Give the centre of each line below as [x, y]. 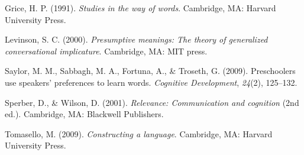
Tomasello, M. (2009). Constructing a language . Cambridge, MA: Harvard [139, 133]
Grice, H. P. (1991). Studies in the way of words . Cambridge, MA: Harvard [140, 8]
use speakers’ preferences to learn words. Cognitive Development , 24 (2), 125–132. [151, 82]
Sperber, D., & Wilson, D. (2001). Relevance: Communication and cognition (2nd [152, 102]
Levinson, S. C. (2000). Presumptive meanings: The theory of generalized [136, 39]
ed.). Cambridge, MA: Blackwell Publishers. [84, 114]
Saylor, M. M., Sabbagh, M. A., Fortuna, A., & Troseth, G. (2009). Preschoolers [150, 71]
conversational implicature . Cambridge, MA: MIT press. [106, 51]
